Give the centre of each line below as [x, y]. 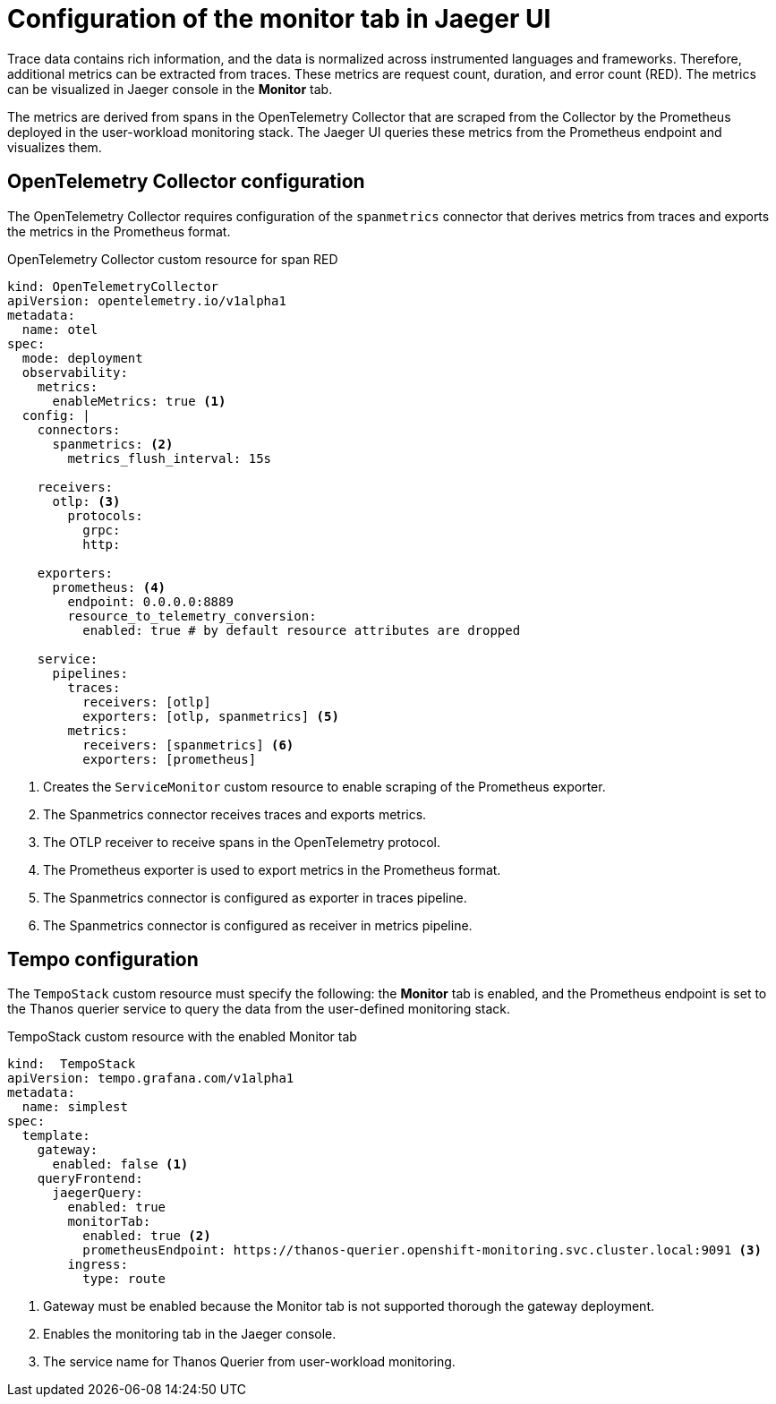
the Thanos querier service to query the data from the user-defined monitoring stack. [259, 1009]
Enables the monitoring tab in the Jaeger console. [190, 1334]
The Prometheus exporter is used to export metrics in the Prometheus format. [272, 869]
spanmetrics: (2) [113, 444]
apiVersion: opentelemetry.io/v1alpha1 [147, 300]
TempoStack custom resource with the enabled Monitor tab [182, 1037]
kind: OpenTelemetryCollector [113, 286]
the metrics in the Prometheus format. [119, 231]
